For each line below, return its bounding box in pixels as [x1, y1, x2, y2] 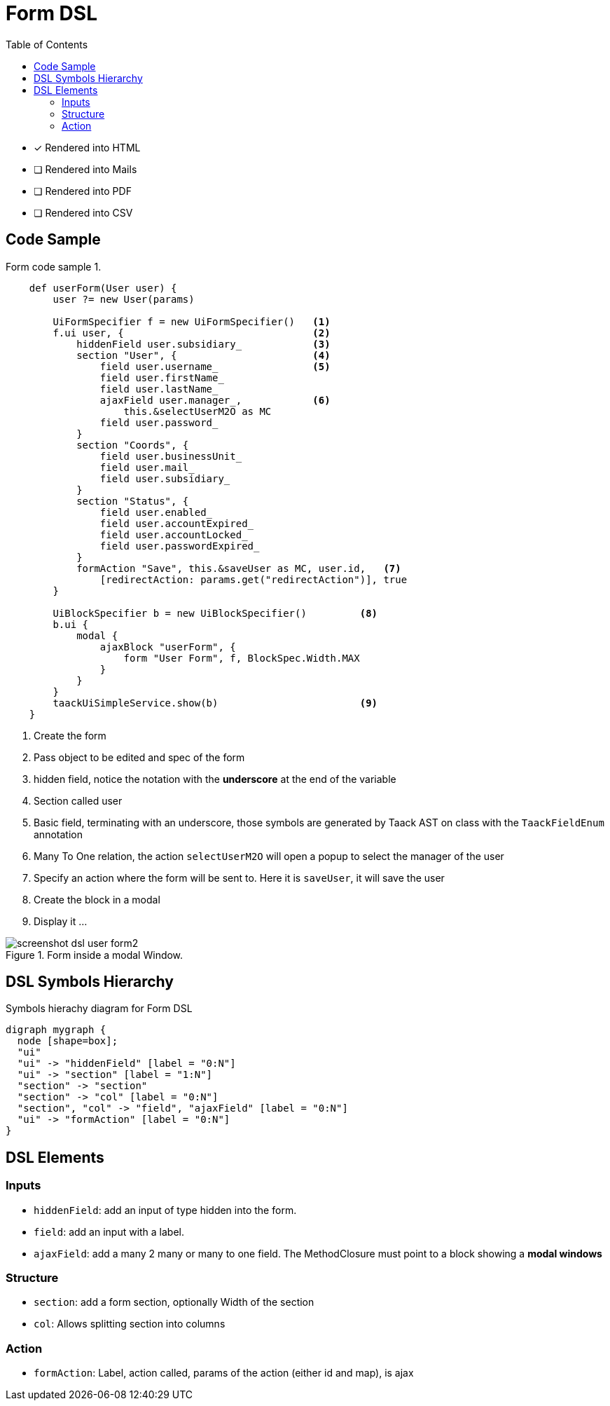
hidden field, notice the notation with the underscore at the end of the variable [34, 772, 396, 785]
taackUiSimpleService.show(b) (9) [53, 697, 378, 709]
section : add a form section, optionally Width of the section [34, 1296, 314, 1309]
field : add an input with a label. [34, 1225, 185, 1238]
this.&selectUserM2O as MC [123, 405, 272, 417]
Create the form [34, 729, 106, 742]
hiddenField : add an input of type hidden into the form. [34, 1203, 297, 1216]
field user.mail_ [99, 461, 195, 473]
